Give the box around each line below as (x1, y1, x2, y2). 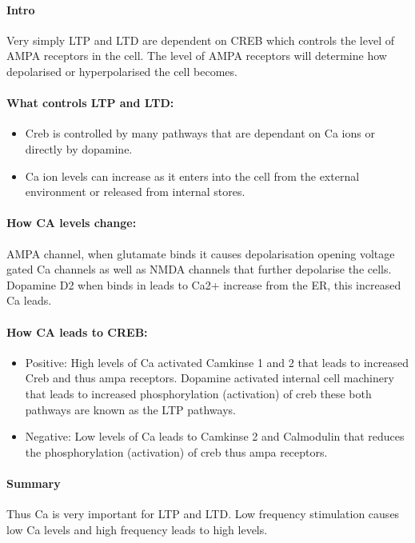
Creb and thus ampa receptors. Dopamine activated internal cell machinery (25, 369, 394, 386)
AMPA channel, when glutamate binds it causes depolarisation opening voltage (6, 245, 395, 262)
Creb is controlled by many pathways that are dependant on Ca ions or (25, 125, 375, 142)
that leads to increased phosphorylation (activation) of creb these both (25, 385, 372, 401)
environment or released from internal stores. (25, 183, 245, 200)
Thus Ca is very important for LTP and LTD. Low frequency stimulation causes (6, 505, 400, 522)
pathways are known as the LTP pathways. (25, 401, 236, 417)
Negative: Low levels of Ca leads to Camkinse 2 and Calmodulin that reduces (25, 428, 405, 445)
